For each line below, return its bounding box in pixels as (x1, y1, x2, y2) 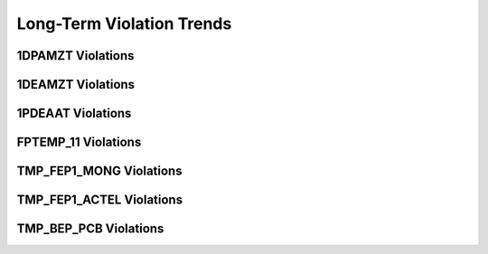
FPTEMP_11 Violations (16, 135, 142, 150)
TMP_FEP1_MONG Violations (16, 164, 183, 179)
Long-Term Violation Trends (16, 14, 232, 33)
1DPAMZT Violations (16, 48, 135, 63)
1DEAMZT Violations (16, 77, 136, 92)
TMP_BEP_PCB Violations (16, 221, 164, 237)
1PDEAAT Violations (16, 106, 132, 121)
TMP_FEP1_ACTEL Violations (16, 193, 183, 208)
